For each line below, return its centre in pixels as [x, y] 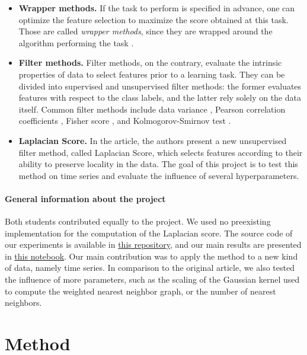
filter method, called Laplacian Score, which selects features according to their [161, 152]
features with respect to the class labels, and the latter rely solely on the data [160, 97]
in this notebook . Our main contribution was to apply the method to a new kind [151, 256]
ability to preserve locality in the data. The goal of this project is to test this [158, 164]
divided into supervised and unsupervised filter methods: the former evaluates [160, 86]
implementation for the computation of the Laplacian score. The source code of [149, 233]
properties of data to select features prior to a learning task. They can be [152, 74]
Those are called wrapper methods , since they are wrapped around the [145, 31]
